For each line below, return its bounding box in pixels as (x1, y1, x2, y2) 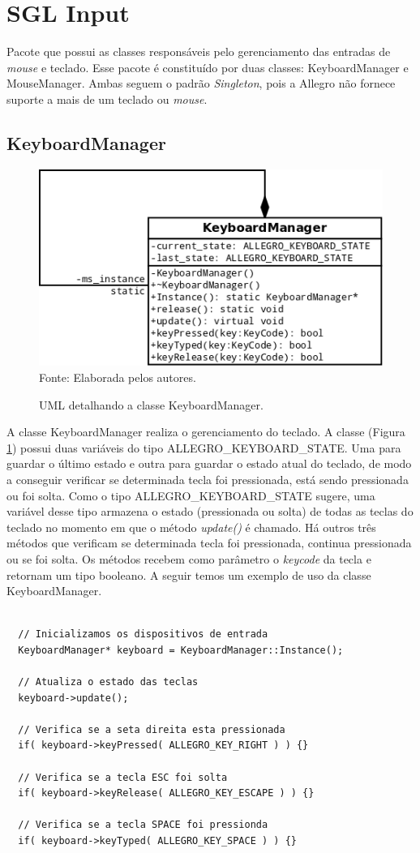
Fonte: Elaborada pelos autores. (39, 368, 196, 385)
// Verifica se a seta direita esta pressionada (18, 723, 285, 735)
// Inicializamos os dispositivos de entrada (18, 628, 268, 641)
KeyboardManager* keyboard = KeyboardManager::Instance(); (18, 644, 344, 656)
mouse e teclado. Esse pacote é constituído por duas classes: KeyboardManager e (6, 58, 409, 75)
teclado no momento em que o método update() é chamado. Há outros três (6, 518, 376, 535)
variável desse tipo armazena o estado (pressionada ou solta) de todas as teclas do (6, 503, 414, 520)
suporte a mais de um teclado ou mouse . (6, 90, 208, 107)
